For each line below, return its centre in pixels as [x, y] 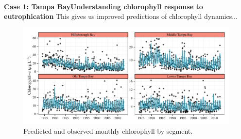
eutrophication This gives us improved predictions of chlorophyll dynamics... [121, 16]
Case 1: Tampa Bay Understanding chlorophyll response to [103, 6]
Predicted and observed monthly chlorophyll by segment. [108, 131]
